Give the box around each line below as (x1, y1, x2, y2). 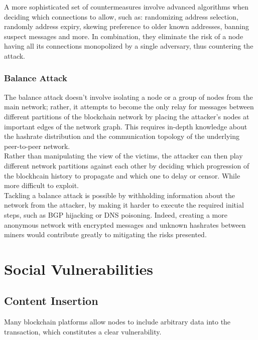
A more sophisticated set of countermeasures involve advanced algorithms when (4, 2, 249, 12)
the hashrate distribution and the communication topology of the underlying (4, 131, 239, 141)
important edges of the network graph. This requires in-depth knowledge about (4, 121, 247, 131)
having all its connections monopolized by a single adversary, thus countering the (4, 41, 253, 51)
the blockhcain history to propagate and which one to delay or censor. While (4, 170, 240, 181)
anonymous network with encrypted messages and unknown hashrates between (4, 219, 246, 230)
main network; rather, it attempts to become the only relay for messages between (4, 101, 254, 112)
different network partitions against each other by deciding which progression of (4, 160, 249, 171)
